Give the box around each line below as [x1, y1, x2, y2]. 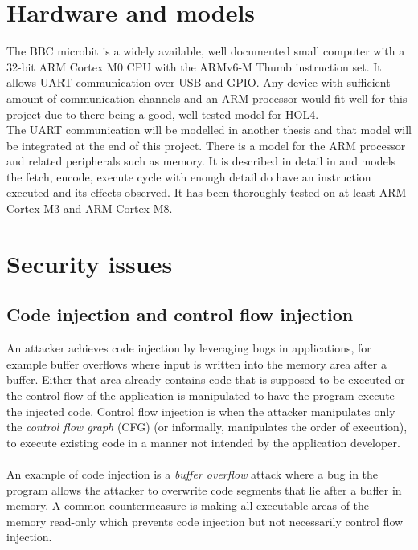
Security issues [6, 246, 173, 279]
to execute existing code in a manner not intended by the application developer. [6, 434, 400, 450]
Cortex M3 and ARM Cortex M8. [6, 200, 173, 217]
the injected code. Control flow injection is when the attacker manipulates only [6, 402, 395, 419]
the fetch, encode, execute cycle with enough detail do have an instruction [6, 168, 371, 185]
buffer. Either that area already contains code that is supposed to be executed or [6, 371, 405, 388]
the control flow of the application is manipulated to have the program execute [6, 387, 395, 404]
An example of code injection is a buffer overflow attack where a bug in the [6, 465, 379, 482]
